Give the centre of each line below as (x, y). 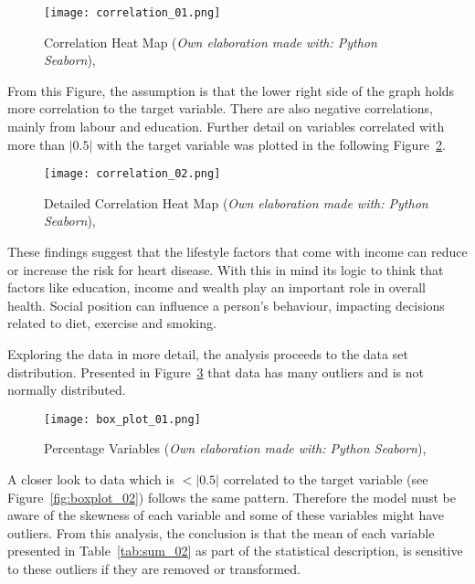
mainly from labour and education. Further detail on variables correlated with (226, 127)
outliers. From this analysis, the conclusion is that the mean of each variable (221, 532)
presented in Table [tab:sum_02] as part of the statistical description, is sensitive (235, 551)
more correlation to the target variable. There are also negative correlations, (220, 108)
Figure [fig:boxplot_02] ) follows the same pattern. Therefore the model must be (232, 497)
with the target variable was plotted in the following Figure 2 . (271, 144)
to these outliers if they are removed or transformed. (154, 569)
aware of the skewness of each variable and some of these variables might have (226, 515)
